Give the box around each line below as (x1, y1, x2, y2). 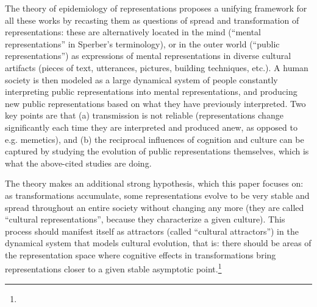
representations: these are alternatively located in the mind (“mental (5, 26, 261, 38)
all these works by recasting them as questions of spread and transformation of (5, 13, 299, 26)
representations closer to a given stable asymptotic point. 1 (5, 261, 222, 275)
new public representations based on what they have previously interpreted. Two (5, 97, 306, 109)
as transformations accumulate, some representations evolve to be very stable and (5, 188, 310, 201)
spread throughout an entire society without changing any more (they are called (5, 201, 304, 213)
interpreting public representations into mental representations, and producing (5, 85, 297, 98)
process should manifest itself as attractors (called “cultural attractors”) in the (5, 224, 299, 237)
